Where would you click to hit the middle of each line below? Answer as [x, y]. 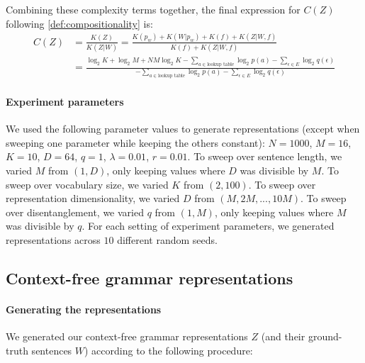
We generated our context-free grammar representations [127, 336]
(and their [283, 336]
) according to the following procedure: [169, 350]
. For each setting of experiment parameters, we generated [208, 226]
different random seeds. [167, 239]
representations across [53, 239]
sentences [52, 350]
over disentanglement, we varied [75, 212]
